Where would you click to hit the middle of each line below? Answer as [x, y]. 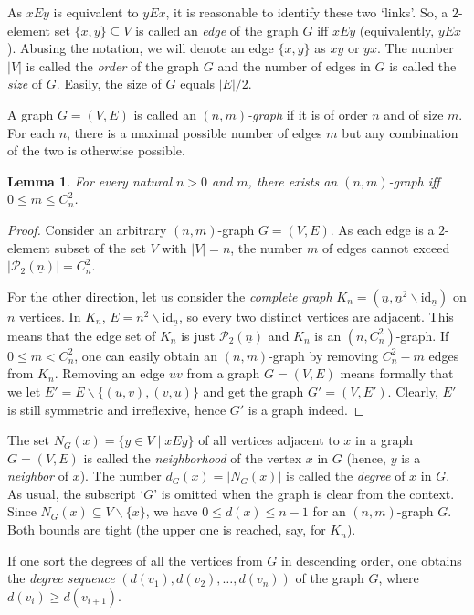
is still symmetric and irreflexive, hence [117, 409]
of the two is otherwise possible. [96, 150]
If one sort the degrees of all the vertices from [135, 560]
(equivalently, [397, 30]
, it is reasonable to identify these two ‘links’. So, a [307, 12]
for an [329, 511]
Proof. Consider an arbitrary [87, 229]
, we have [172, 511]
